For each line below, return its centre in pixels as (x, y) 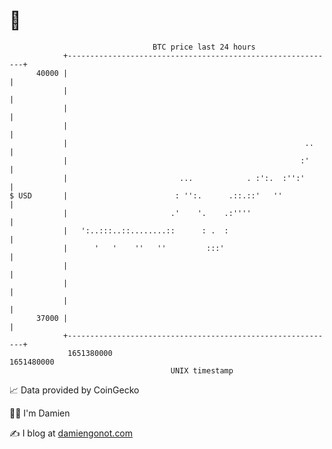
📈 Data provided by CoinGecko (74, 390)
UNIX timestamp (202, 370)
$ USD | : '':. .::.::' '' (146, 195)
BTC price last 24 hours (204, 47)
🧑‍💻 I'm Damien (40, 413)
